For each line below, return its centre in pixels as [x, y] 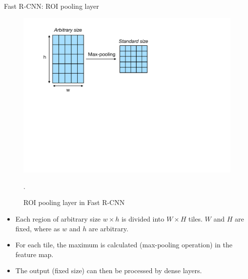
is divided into [143, 218]
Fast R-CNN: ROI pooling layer [52, 6]
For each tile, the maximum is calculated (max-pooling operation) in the [124, 245]
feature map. [34, 254]
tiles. [196, 218]
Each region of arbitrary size [58, 218]
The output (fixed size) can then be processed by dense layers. [109, 270]
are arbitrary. [108, 228]
